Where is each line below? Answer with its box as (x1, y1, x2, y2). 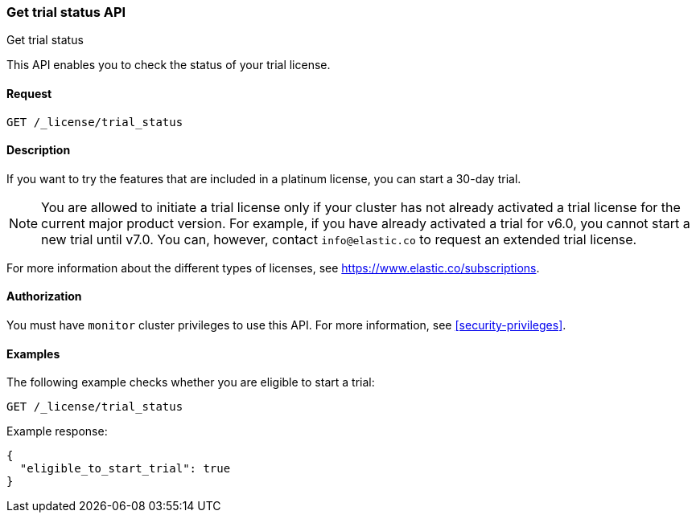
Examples (6, 346, 60, 361)
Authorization (6, 289, 82, 304)
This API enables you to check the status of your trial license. (6, 58, 331, 72)
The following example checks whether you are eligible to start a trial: (6, 375, 375, 390)
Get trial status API (6, 4, 126, 20)
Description (6, 143, 71, 157)
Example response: (6, 424, 108, 439)
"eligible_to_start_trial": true (19, 462, 231, 476)
